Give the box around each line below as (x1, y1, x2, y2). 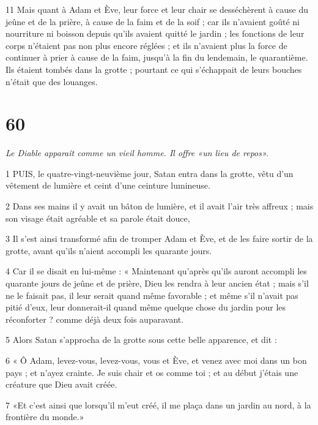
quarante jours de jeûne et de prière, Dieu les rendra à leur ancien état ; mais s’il (6, 277, 309, 290)
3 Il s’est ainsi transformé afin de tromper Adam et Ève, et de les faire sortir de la (6, 232, 313, 245)
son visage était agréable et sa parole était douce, (6, 211, 190, 224)
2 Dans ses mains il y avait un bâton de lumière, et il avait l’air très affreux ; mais (6, 200, 314, 212)
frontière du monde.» (6, 410, 84, 423)
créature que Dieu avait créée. (6, 378, 117, 391)
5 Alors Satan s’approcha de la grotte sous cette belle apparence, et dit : (6, 333, 277, 346)
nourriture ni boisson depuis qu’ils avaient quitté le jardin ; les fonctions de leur (6, 27, 305, 40)
